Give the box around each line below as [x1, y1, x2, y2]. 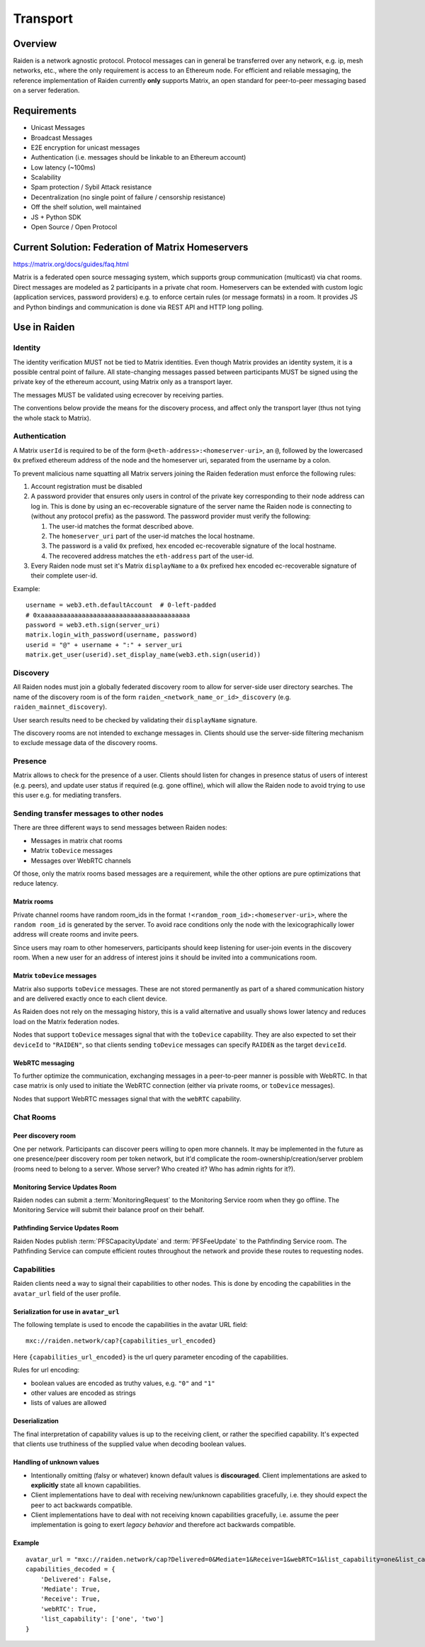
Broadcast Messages [30, 133, 93, 142]
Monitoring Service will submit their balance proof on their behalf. [13, 1206, 205, 1214]
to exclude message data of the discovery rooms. [13, 739, 158, 747]
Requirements [13, 105, 77, 117]
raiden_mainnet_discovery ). [13, 703, 108, 711]
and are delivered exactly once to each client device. [13, 994, 168, 1003]
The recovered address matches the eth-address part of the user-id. [48, 551, 254, 560]
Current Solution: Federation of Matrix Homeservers [13, 241, 249, 253]
